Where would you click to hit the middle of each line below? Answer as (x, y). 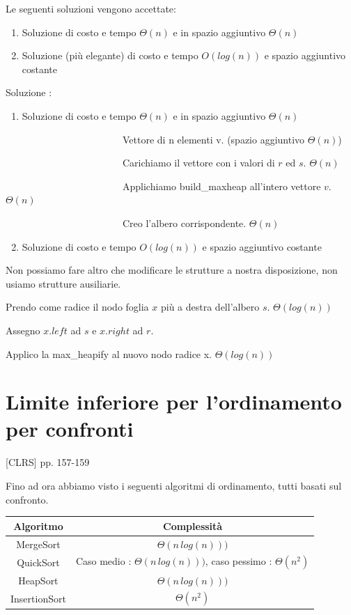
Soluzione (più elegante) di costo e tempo (110, 55)
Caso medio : (103, 561)
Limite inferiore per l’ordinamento (174, 402)
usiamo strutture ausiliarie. (63, 283)
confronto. (27, 499)
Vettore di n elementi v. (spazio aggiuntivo (213, 139)
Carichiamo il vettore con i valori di (198, 163)
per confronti (70, 429)
